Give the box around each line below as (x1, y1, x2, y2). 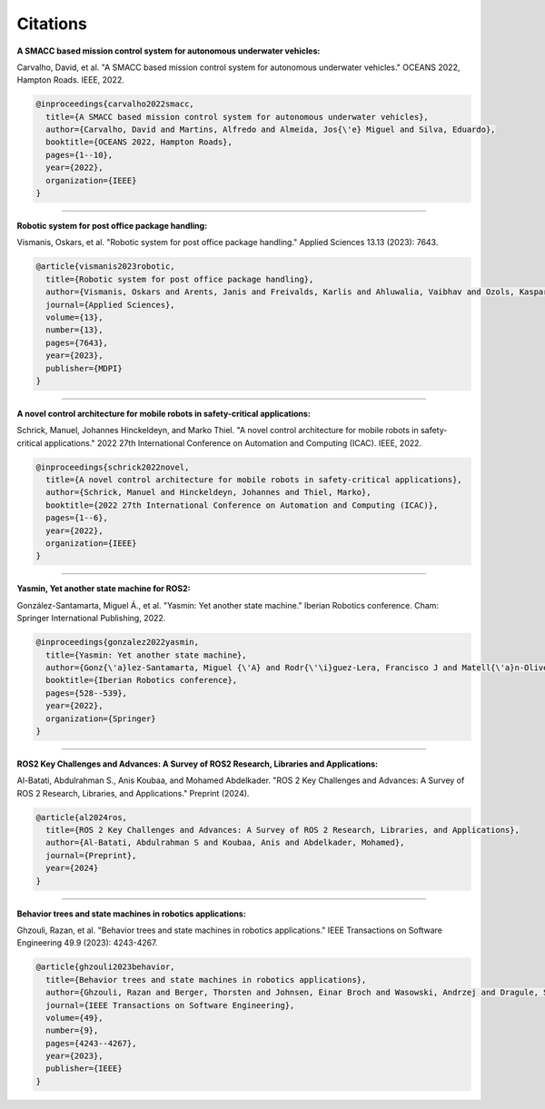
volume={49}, (45, 1013, 104, 1023)
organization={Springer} (45, 713, 156, 724)
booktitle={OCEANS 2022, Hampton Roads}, (45, 137, 233, 147)
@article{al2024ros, (35, 812, 127, 822)
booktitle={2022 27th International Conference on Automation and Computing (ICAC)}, (45, 500, 439, 510)
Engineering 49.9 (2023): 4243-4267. (16, 937, 158, 948)
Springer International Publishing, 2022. (16, 613, 166, 624)
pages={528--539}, (45, 688, 127, 698)
